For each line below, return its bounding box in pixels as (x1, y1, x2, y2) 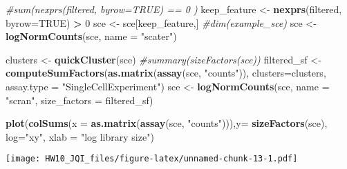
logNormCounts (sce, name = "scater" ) (6, 29, 177, 43)
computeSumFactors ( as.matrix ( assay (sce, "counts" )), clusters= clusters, (6, 66, 326, 80)
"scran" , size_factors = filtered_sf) (6, 92, 153, 107)
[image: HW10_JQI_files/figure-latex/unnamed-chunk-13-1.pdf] (6, 154, 298, 164)
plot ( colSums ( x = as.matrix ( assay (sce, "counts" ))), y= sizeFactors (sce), (6, 116, 328, 130)
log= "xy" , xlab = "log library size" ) (6, 129, 154, 143)
